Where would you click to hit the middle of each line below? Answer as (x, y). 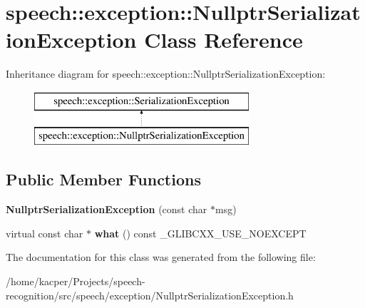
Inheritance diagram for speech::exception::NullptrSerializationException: (166, 74)
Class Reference (223, 40)
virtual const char (45, 233)
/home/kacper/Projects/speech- (76, 281)
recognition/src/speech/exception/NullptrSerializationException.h (150, 295)
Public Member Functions (103, 179)
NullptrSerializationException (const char (107, 209)
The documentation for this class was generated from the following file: (161, 257)
